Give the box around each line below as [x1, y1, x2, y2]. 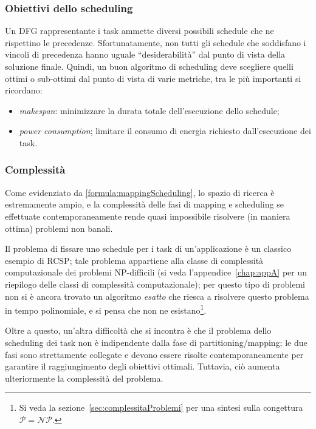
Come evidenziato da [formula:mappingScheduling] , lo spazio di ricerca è [5, 186, 275, 198]
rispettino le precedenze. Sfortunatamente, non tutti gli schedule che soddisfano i [5, 36, 306, 49]
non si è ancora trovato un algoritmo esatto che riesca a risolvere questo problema [5, 289, 309, 302]
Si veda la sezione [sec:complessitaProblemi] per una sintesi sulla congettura [19, 401, 303, 414]
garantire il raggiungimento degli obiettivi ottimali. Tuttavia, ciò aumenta [5, 360, 280, 373]
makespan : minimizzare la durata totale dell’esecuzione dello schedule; [19, 104, 280, 117]
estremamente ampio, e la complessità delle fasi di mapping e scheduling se [5, 198, 284, 211]
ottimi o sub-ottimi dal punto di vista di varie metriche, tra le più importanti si [5, 72, 301, 84]
